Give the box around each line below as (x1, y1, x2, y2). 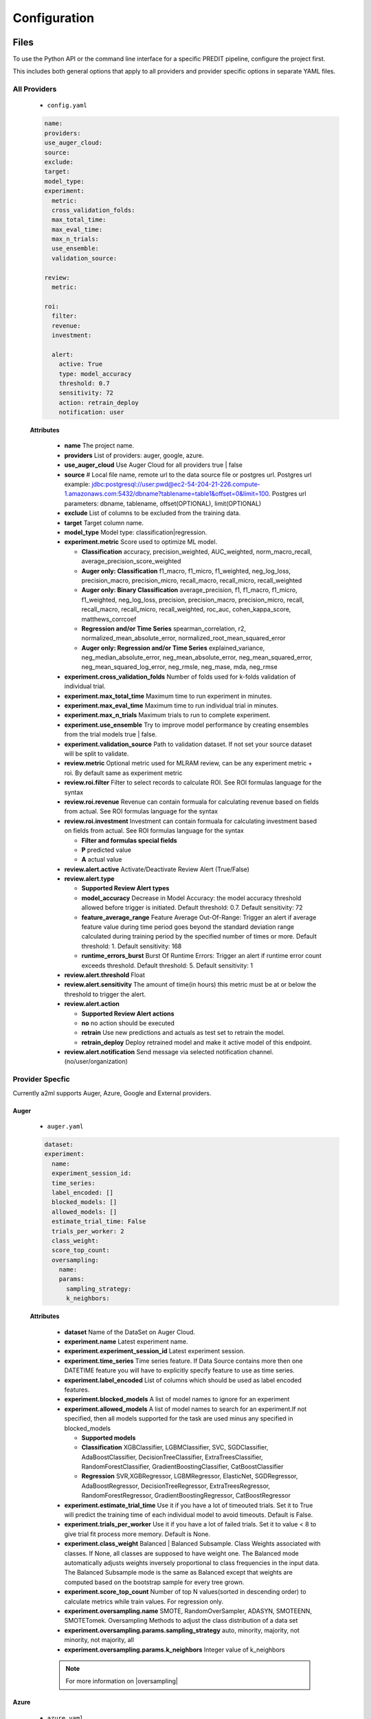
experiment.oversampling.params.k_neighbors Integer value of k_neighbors (64, 1645, 285, 1654)
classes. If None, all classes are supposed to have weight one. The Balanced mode (64, 1549, 299, 1557)
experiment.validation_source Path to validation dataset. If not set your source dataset (64, 740, 313, 748)
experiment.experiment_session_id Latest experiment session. (64, 1347, 245, 1355)
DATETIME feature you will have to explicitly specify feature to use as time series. (64, 1366, 295, 1375)
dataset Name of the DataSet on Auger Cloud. (64, 1328, 196, 1336)
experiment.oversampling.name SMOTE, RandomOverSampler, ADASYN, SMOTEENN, (64, 1606, 313, 1615)
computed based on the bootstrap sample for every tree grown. (64, 1578, 245, 1586)
